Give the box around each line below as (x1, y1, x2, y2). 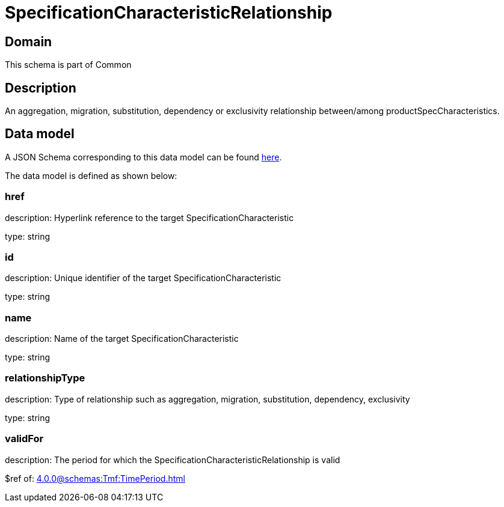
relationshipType (5, 372, 85, 384)
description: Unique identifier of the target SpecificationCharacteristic (5, 273, 281, 284)
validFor (5, 433, 44, 445)
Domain (5, 34, 52, 49)
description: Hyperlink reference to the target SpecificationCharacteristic (5, 212, 294, 223)
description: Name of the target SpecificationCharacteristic (5, 333, 239, 344)
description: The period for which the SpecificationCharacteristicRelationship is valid (5, 454, 340, 465)
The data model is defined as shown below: (5, 170, 177, 181)
